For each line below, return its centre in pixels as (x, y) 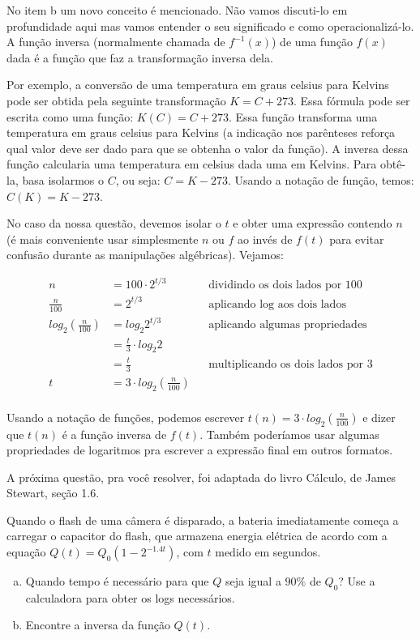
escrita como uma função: (70, 116)
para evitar (357, 239)
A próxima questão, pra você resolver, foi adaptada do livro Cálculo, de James (201, 477)
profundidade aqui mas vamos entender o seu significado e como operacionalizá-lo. (210, 26)
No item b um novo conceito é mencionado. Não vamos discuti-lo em (177, 10)
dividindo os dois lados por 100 (285, 285)
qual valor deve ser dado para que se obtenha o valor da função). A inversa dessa (208, 148)
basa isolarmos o (63, 179)
